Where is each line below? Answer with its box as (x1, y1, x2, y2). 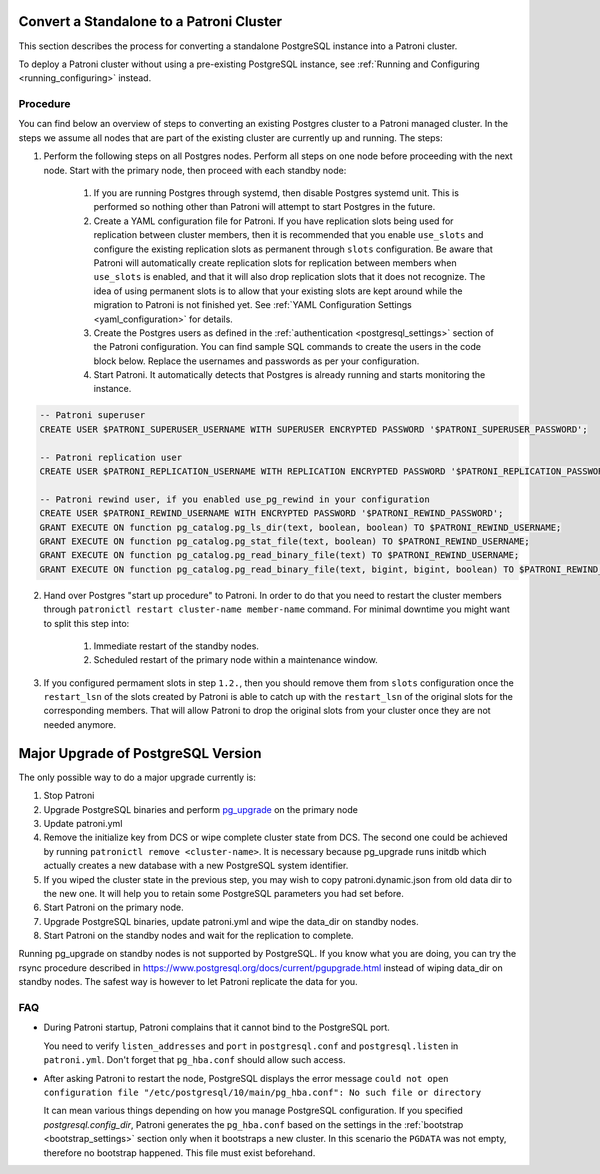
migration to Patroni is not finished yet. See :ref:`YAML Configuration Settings (93, 299, 412, 311)
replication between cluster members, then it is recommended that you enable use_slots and (93, 229, 484, 241)
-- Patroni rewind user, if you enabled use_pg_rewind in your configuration (39, 493, 430, 505)
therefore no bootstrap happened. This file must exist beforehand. (43, 1146, 316, 1159)
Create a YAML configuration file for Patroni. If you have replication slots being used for (93, 215, 454, 227)
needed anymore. (43, 718, 117, 730)
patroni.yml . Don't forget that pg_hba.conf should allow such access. (43, 1054, 346, 1066)
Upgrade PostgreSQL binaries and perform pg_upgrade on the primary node (43, 803, 359, 815)
